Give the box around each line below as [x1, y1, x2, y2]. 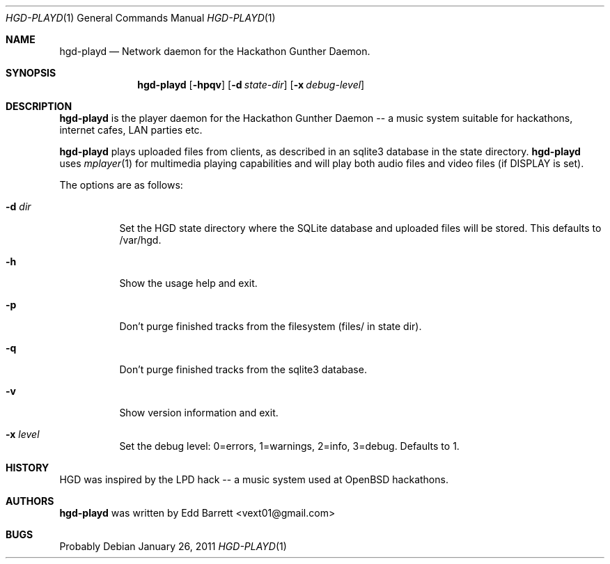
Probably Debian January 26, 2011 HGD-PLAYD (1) [59, 540, 287, 552]
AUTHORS [6, 495, 54, 507]
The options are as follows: [59, 179, 183, 191]
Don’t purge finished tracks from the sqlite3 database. [119, 363, 367, 375]
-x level [6, 428, 40, 440]
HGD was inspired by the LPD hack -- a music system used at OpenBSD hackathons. [59, 473, 448, 485]
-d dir [6, 201, 31, 212]
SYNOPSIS [6, 67, 56, 79]
